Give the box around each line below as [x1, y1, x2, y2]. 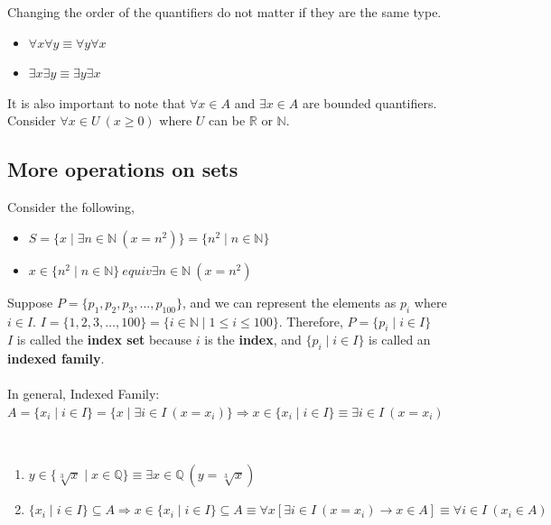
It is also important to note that [7, 93, 186, 112]
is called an [369, 330, 431, 349]
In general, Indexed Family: [7, 384, 160, 403]
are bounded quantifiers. [302, 93, 437, 112]
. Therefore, [278, 311, 343, 330]
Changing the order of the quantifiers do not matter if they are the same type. [7, 3, 442, 21]
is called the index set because [16, 330, 192, 349]
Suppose [7, 292, 53, 311]
